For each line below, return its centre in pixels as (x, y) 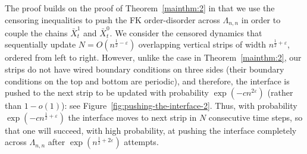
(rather (280, 92)
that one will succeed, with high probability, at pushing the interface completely (151, 130)
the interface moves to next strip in (132, 117)
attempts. (141, 142)
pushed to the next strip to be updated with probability (107, 92)
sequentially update (40, 44)
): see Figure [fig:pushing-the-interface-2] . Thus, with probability (179, 106)
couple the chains (36, 32)
